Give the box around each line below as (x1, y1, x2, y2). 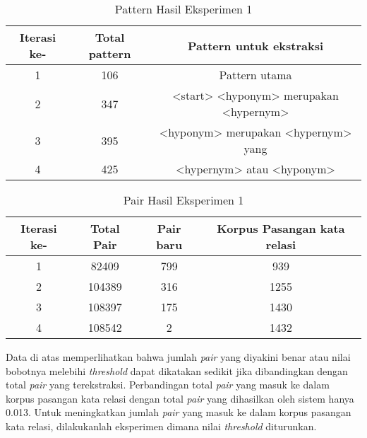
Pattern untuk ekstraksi (188, 37, 324, 54)
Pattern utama (219, 67, 292, 83)
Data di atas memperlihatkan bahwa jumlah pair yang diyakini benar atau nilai (6, 350, 351, 364)
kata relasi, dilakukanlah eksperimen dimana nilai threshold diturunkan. (6, 418, 317, 433)
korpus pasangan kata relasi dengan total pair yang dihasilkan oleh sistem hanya (6, 391, 354, 405)
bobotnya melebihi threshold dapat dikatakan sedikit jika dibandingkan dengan (6, 363, 348, 378)
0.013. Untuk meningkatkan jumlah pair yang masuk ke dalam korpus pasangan (6, 405, 351, 420)
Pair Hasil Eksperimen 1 (123, 192, 244, 208)
